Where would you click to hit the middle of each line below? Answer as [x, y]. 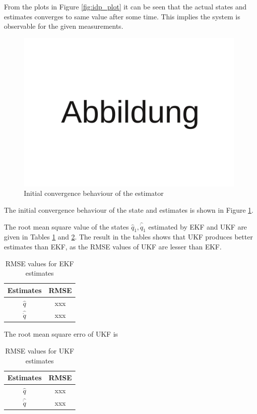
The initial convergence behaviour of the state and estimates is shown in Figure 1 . [129, 209]
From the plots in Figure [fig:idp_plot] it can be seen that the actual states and [125, 6]
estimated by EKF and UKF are [197, 226]
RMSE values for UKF [40, 351]
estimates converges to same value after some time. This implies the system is [122, 16]
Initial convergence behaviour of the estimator [94, 193]
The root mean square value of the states [66, 226]
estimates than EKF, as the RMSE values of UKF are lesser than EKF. [113, 246]
